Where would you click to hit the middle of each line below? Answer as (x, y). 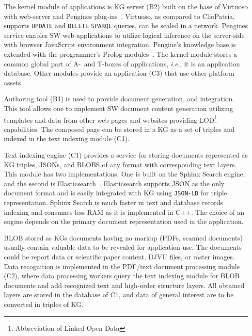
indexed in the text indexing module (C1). (67, 138)
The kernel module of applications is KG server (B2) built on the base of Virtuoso (126, 6)
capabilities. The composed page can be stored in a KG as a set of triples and (119, 129)
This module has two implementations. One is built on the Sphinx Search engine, (125, 174)
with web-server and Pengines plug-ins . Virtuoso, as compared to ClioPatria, (119, 16)
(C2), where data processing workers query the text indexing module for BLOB (122, 276)
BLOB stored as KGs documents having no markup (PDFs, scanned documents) (124, 237)
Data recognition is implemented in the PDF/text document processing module (122, 266)
